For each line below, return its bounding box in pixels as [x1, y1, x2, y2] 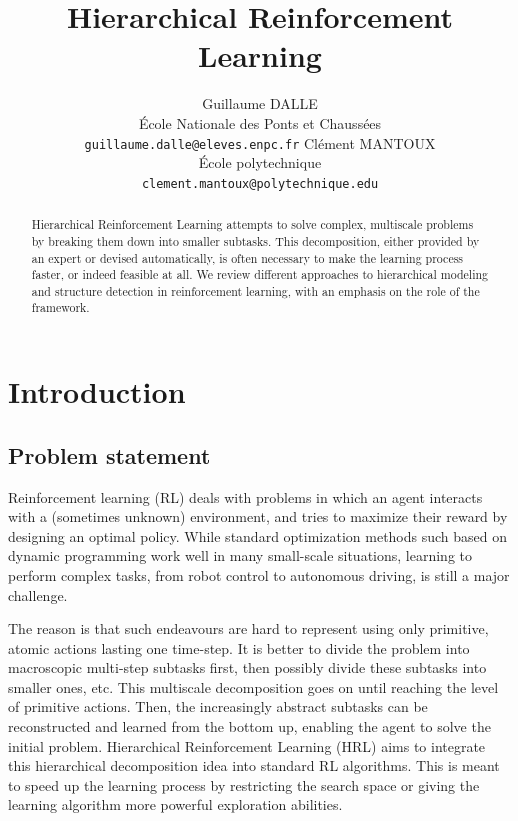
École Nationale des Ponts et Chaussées [138, 112, 382, 133]
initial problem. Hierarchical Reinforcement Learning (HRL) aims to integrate [8, 735, 486, 756]
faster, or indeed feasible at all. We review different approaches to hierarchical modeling [31, 266, 489, 283]
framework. [31, 299, 90, 316]
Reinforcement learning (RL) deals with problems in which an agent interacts [8, 486, 483, 507]
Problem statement [8, 439, 211, 470]
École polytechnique [198, 152, 322, 173]
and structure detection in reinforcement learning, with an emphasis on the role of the [31, 282, 480, 299]
